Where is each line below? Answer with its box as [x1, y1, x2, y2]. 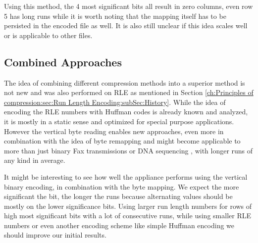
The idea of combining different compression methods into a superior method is [4, 77, 245, 88]
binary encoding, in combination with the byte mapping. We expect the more [4, 181, 239, 192]
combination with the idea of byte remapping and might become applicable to [4, 136, 241, 146]
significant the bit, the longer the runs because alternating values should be [4, 191, 233, 201]
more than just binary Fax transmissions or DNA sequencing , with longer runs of [4, 145, 253, 155]
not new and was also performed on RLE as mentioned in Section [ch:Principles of [4, 87, 254, 97]
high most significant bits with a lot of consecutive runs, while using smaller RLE [4, 210, 251, 221]
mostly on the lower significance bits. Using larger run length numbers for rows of [4, 200, 252, 211]
